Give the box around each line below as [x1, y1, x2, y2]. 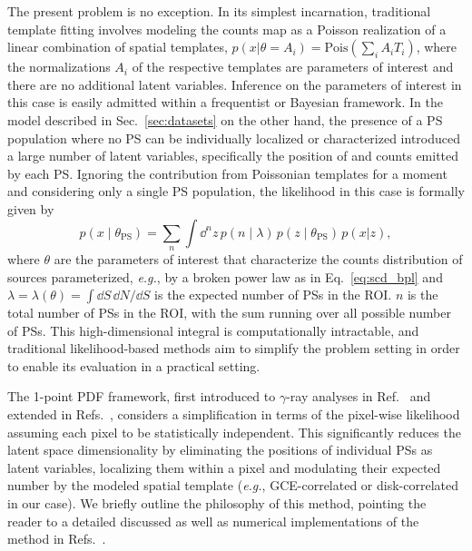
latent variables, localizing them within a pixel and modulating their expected [7, 458, 441, 477]
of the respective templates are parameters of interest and [132, 57, 454, 76]
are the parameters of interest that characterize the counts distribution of [54, 249, 463, 268]
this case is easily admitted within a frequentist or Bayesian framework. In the [7, 93, 443, 112]
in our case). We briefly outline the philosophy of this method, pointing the [7, 494, 427, 513]
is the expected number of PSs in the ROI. [154, 285, 392, 304]
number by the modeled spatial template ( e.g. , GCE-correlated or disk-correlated [7, 476, 459, 495]
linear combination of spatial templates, [7, 37, 228, 56]
